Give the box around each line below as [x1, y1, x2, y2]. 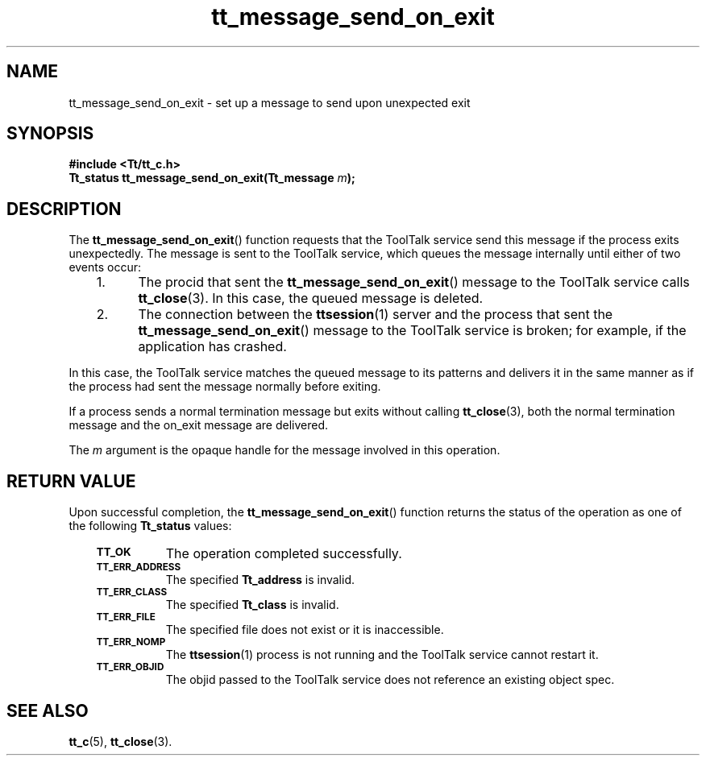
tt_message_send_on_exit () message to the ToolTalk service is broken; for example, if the [138, 322, 687, 339]
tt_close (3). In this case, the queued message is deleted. [138, 290, 484, 307]
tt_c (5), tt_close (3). [69, 734, 172, 748]
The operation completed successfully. [165, 545, 402, 562]
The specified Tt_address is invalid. [165, 573, 355, 587]
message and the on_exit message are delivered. [69, 418, 329, 433]
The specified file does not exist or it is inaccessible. [165, 623, 444, 637]
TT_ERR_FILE [96, 611, 156, 623]
